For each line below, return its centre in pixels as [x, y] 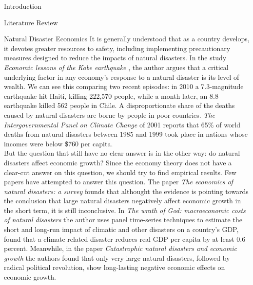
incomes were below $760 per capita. [58, 143]
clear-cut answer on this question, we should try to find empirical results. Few [120, 172]
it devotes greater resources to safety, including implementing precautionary [117, 48]
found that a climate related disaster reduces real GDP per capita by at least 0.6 [125, 239]
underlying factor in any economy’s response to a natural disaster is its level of [122, 77]
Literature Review [31, 22]
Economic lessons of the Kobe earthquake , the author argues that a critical [116, 67]
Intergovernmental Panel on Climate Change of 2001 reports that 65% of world [122, 124]
